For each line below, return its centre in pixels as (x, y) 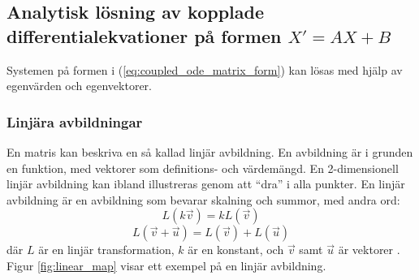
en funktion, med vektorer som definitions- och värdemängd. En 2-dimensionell (203, 168)
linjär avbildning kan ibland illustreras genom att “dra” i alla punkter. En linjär (206, 184)
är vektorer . (369, 250)
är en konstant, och (236, 250)
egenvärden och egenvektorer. (79, 86)
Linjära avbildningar (75, 121)
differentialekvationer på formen (144, 35)
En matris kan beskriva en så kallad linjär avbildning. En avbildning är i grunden (210, 152)
